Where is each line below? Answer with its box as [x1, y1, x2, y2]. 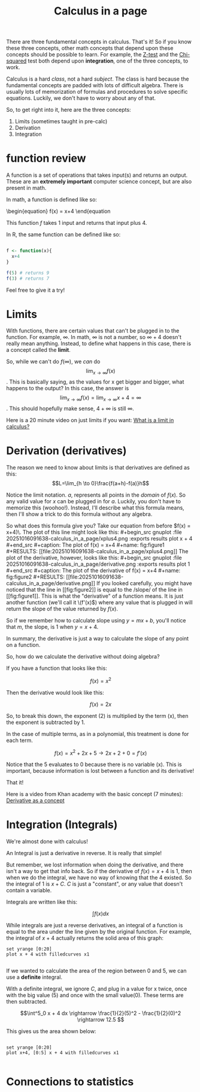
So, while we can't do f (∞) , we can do [6, 358, 101, 365]
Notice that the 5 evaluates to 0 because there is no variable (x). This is [6, 761, 183, 768]
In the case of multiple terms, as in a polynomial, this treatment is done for [6, 730, 189, 737]
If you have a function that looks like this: [6, 664, 108, 672]
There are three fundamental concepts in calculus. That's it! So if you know [6, 38, 192, 46]
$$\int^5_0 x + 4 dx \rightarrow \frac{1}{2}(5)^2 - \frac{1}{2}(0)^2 [20, 1010, 181, 1017]
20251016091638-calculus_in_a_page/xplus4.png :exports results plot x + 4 [6, 535, 193, 542]
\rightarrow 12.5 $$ [77, 1016, 125, 1023]
